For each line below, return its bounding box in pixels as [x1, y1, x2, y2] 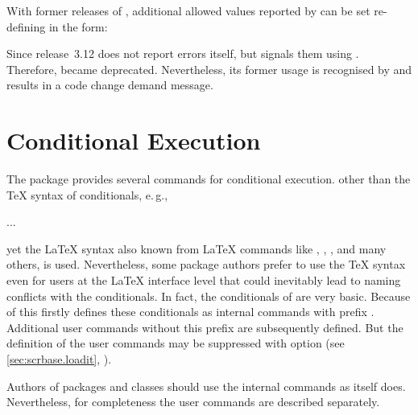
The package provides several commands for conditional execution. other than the [6, 171, 411, 187]
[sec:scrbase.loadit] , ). [6, 351, 112, 368]
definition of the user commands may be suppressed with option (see [6, 335, 345, 351]
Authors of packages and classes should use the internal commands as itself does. [6, 377, 406, 394]
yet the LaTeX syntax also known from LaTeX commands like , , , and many [6, 240, 387, 257]
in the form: [48, 18, 108, 35]
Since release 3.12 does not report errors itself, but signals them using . [6, 45, 359, 62]
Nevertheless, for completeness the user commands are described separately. [6, 393, 380, 410]
